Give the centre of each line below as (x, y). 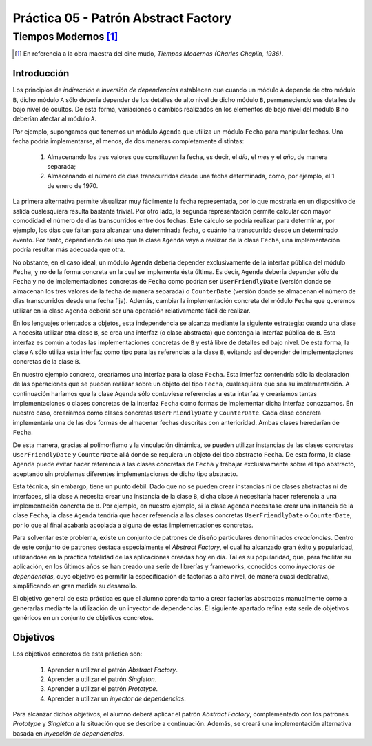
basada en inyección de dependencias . (69, 733)
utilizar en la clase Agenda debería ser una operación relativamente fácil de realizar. (132, 311)
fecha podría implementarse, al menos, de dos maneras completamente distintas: (128, 141)
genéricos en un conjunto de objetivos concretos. (83, 618)
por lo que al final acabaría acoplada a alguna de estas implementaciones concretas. (133, 525)
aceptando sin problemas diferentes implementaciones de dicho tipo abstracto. (125, 474)
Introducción (41, 73)
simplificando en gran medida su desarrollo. (75, 586)
